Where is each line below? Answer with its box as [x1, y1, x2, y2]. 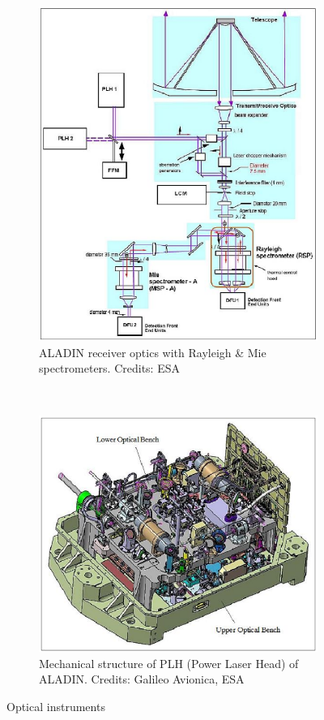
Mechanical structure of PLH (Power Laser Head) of [39, 654, 299, 671]
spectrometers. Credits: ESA [39, 360, 180, 377]
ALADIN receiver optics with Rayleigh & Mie [39, 343, 266, 360]
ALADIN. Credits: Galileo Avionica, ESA [39, 670, 245, 688]
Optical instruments [6, 697, 105, 714]
